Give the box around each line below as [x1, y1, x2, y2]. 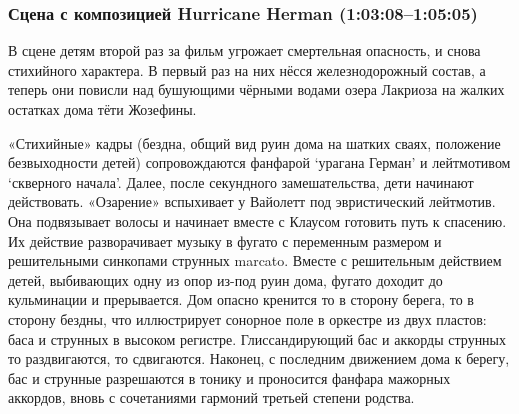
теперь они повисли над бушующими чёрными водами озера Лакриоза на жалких [8, 79, 505, 100]
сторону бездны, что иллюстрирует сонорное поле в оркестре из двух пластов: [8, 308, 487, 329]
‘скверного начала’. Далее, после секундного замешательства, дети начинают [8, 171, 474, 192]
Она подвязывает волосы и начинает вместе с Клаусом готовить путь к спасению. [8, 210, 507, 231]
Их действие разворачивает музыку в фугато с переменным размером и [8, 230, 442, 251]
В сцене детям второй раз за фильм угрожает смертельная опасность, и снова [8, 40, 481, 61]
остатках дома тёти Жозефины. [8, 99, 197, 119]
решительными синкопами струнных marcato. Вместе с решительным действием [8, 250, 502, 271]
